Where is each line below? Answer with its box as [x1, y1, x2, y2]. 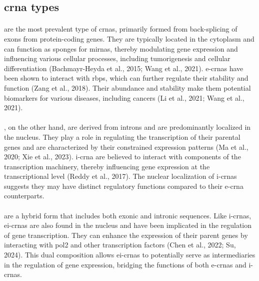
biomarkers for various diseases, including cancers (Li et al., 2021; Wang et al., [4, 92, 244, 103]
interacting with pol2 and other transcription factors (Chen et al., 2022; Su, [4, 239, 236, 250]
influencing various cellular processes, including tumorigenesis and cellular [4, 53, 230, 64]
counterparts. [4, 190, 44, 201]
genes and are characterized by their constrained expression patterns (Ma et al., [4, 141, 248, 152]
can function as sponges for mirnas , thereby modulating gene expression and [4, 43, 238, 54]
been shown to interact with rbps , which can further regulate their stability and [4, 73, 248, 83]
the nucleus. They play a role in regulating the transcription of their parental [4, 131, 240, 142]
